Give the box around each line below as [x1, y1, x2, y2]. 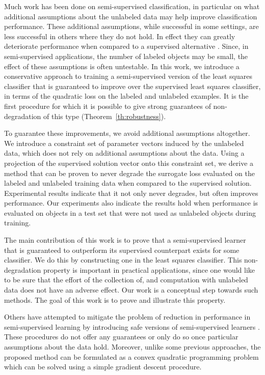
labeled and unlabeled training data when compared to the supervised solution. [4, 178, 252, 188]
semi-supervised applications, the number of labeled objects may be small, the [4, 50, 248, 61]
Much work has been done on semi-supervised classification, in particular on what [4, 1, 260, 11]
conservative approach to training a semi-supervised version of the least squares [4, 71, 252, 81]
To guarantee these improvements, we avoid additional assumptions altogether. [4, 128, 250, 138]
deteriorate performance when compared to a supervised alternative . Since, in [4, 41, 249, 51]
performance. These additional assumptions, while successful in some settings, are [4, 21, 259, 32]
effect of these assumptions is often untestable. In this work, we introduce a [4, 61, 240, 71]
